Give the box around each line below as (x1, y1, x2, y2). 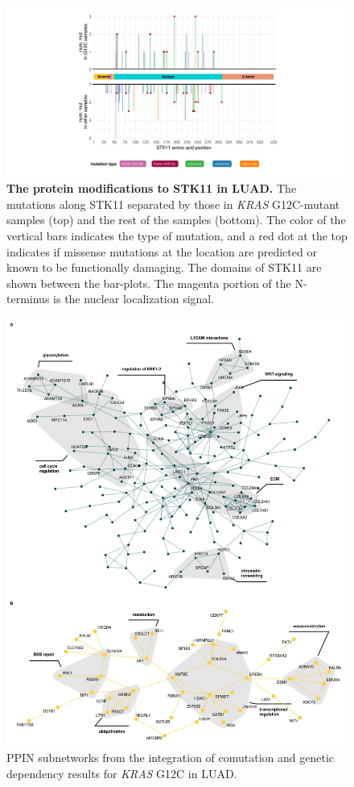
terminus (6, 290, 50, 307)
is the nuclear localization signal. (53, 290, 215, 307)
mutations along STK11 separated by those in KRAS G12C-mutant (6, 195, 340, 212)
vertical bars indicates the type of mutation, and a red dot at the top (6, 227, 348, 244)
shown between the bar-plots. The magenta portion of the (6, 274, 291, 291)
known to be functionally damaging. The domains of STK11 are (6, 259, 322, 276)
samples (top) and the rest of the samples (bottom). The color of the (6, 211, 346, 228)
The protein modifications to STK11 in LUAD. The (6, 180, 297, 197)
